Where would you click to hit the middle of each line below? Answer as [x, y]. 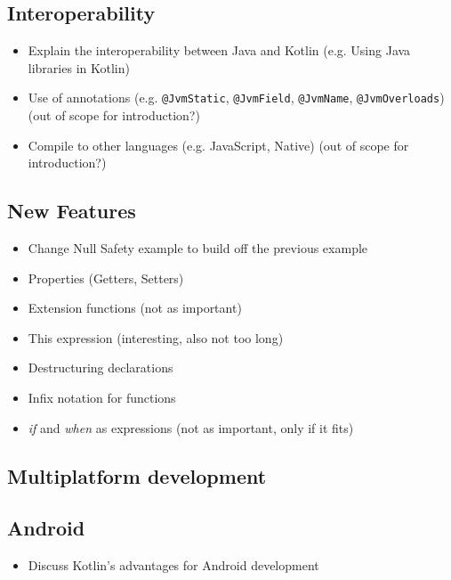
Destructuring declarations [101, 368]
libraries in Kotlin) [79, 67]
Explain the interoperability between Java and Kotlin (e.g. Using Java [219, 50]
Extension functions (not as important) [135, 308]
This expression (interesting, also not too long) [156, 337]
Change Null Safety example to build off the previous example [198, 248]
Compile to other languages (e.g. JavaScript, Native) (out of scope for [218, 145]
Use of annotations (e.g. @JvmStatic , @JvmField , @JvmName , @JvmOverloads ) [236, 98]
